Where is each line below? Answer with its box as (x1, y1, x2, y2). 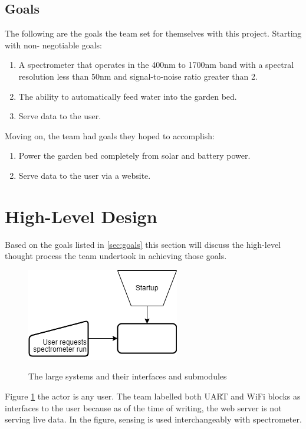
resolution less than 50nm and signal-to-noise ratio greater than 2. (18, 70, 258, 82)
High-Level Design (5, 204, 157, 228)
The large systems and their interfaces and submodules (28, 370, 227, 382)
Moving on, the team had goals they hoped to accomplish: (5, 129, 215, 142)
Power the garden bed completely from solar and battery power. (18, 149, 251, 162)
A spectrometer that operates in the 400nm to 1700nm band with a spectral (18, 58, 294, 71)
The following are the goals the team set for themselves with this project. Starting (5, 27, 302, 40)
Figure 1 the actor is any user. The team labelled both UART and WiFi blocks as (5, 390, 301, 402)
